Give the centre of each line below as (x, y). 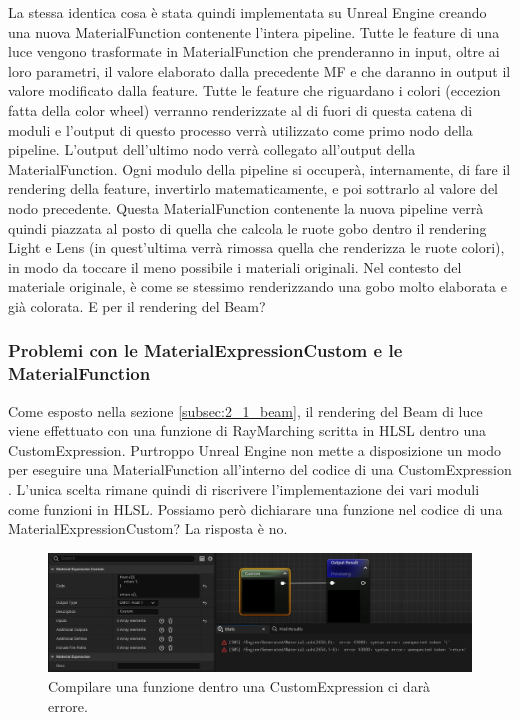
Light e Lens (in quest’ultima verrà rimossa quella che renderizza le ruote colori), (256, 247)
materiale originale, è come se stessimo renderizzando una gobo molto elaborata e (257, 286)
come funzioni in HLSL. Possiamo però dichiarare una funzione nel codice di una (255, 508)
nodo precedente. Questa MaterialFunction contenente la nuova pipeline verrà (246, 207)
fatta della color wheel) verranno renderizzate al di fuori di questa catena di (240, 109)
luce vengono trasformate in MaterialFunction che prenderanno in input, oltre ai (254, 51)
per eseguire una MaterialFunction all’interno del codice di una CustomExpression (260, 469)
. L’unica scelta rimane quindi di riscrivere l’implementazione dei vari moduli (244, 489)
